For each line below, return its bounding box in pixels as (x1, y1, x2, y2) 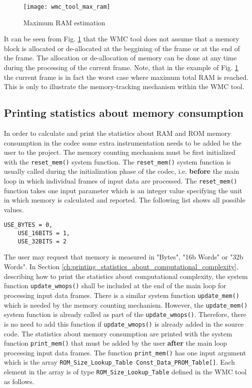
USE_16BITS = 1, (17, 230, 70, 237)
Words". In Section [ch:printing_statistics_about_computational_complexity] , (4, 261, 238, 272)
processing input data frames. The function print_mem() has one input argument (4, 347, 246, 357)
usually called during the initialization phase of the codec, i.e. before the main (4, 166, 239, 176)
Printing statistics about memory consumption (4, 105, 244, 120)
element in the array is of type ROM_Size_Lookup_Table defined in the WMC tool (4, 367, 247, 377)
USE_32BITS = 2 (17, 238, 67, 245)
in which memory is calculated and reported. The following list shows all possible (4, 195, 246, 205)
